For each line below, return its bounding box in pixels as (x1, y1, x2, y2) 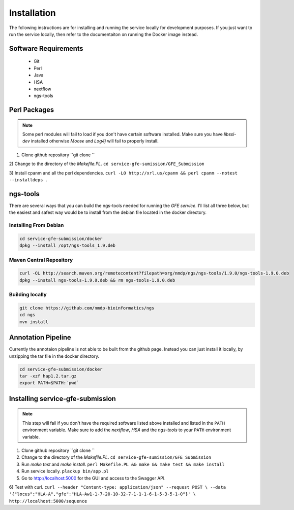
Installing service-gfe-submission (9, 394, 116, 403)
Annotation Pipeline (9, 333, 71, 342)
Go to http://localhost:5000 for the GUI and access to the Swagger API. (21, 475, 166, 481)
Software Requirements (9, 44, 84, 53)
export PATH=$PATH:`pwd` (19, 380, 80, 386)
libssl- (224, 131, 236, 137)
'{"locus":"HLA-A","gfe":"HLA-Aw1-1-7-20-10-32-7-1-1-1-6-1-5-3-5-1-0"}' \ (9, 491, 196, 497)
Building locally (9, 291, 47, 298)
